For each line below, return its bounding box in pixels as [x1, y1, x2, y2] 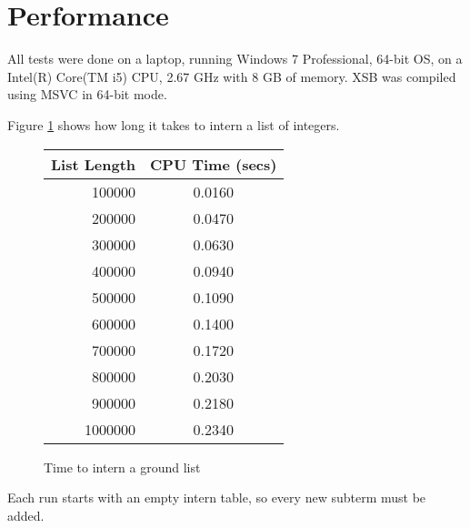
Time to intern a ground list [44, 457, 201, 476]
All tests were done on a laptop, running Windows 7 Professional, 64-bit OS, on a [7, 49, 463, 68]
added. [7, 505, 45, 524]
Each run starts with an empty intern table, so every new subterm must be [7, 488, 426, 507]
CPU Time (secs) [150, 153, 277, 175]
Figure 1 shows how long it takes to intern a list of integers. [7, 115, 340, 134]
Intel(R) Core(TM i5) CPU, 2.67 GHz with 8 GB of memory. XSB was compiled [7, 66, 456, 86]
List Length [51, 153, 136, 175]
